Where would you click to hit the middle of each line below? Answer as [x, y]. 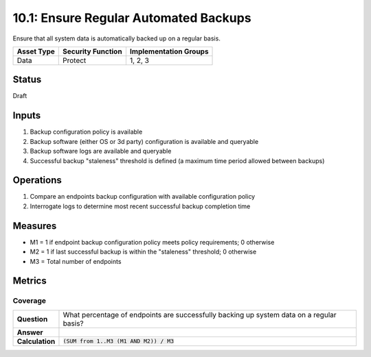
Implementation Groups [169, 51]
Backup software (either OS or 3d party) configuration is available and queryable [144, 141]
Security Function [93, 51]
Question [32, 319]
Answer [30, 332]
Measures [35, 226]
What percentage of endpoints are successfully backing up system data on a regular [200, 315]
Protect [75, 60]
